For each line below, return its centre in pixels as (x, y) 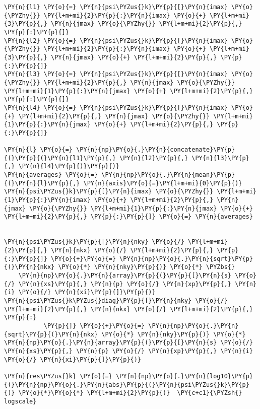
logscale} (20, 401)
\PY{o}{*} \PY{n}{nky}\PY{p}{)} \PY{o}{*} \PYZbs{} (147, 267)
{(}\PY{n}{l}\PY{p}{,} (42, 183)
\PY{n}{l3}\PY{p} (220, 158)
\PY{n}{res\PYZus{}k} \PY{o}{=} (58, 376)
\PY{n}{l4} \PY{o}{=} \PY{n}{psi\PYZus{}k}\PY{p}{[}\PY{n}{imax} (116, 108)
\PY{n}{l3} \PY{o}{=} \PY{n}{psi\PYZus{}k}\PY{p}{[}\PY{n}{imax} (116, 74)
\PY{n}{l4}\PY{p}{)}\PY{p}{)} (69, 166)
